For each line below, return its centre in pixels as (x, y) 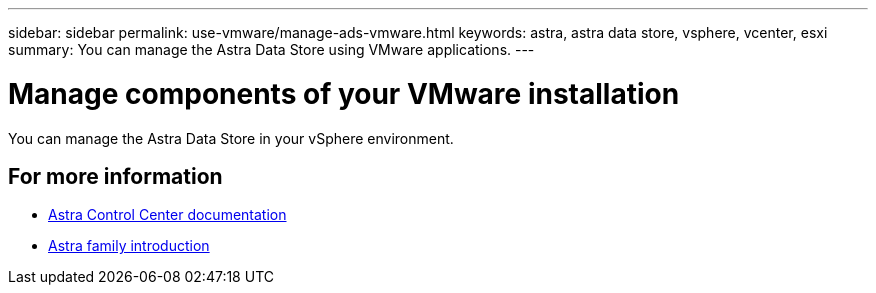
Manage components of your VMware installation (344, 93)
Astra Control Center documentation (167, 215)
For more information (115, 176)
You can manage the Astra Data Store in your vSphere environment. (231, 138)
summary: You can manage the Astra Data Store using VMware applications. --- (271, 49)
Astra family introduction (129, 246)
